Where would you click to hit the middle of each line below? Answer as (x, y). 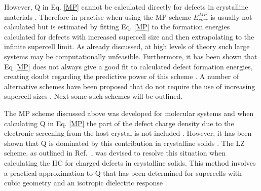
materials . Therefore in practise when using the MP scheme (98, 16)
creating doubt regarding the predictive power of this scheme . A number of (122, 76)
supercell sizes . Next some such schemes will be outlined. (94, 96)
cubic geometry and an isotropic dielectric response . (86, 183)
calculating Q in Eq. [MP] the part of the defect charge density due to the (119, 123)
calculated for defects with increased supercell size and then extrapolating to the (129, 36)
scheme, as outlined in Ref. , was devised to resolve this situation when (115, 153)
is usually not (231, 16)
